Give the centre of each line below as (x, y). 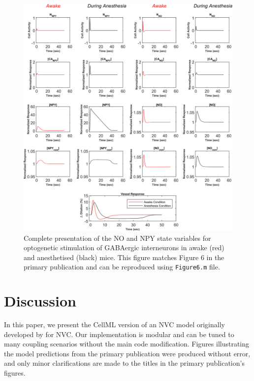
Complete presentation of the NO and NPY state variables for (117, 238)
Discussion (40, 301)
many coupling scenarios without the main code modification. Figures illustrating (127, 344)
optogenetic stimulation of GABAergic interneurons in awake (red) (124, 248)
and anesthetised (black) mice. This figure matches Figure (111, 257)
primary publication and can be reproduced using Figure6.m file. (122, 267)
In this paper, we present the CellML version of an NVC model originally (114, 324)
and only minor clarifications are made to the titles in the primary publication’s (124, 363)
